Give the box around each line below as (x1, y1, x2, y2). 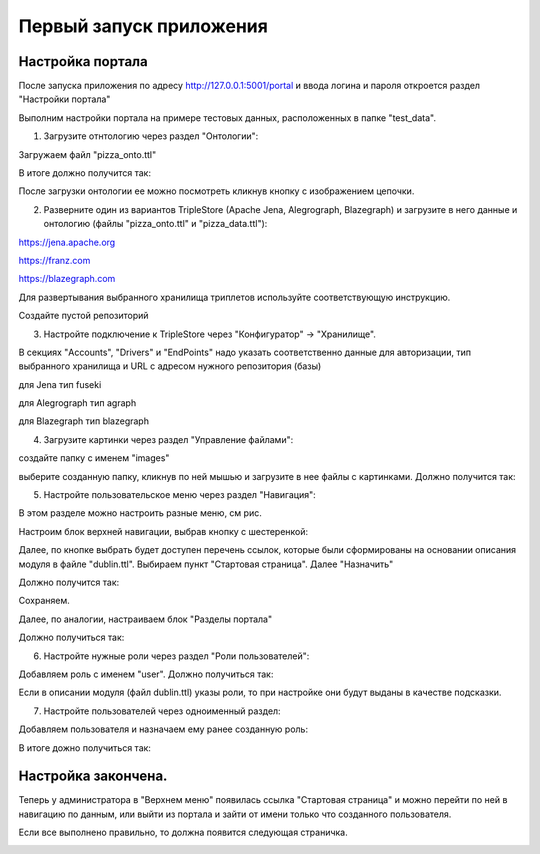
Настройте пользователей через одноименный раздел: (43, 705, 281, 717)
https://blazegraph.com (18, 273, 116, 285)
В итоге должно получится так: (18, 167, 152, 179)
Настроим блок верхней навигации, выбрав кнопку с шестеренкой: (18, 525, 309, 537)
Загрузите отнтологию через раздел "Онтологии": (43, 130, 259, 142)
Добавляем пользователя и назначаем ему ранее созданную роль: (18, 723, 309, 735)
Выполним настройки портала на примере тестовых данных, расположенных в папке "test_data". (18, 111, 437, 124)
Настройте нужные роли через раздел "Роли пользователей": (43, 650, 310, 662)
